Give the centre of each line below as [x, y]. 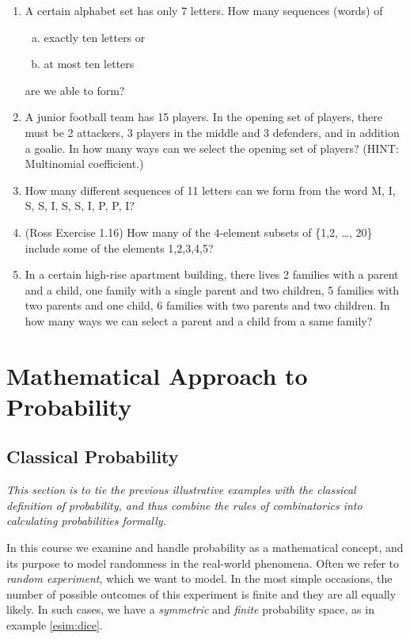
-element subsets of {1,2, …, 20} [296, 232]
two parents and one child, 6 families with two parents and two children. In [207, 305]
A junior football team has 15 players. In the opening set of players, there [203, 117]
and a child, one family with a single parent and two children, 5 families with [212, 289]
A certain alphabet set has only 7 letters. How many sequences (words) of [204, 10]
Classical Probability [93, 456]
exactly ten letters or [95, 37]
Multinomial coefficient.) [84, 164]
